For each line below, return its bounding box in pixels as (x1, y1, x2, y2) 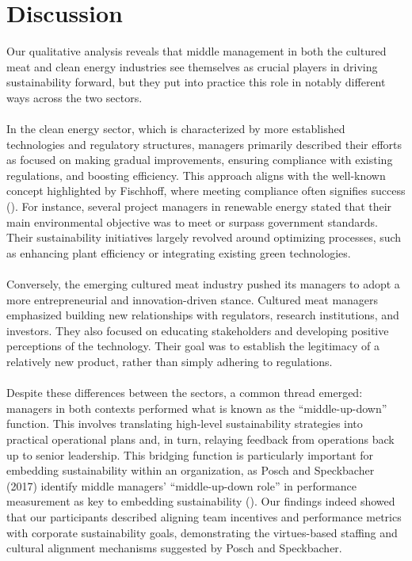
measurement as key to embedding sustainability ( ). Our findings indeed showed (6, 493, 395, 509)
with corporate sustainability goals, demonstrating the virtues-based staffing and (6, 524, 398, 540)
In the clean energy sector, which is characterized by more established (6, 120, 345, 137)
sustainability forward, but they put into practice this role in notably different (6, 74, 386, 90)
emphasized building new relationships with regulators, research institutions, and (6, 307, 399, 323)
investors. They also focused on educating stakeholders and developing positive (6, 322, 389, 338)
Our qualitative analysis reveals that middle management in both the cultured (6, 43, 387, 59)
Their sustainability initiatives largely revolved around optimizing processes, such (6, 229, 402, 246)
